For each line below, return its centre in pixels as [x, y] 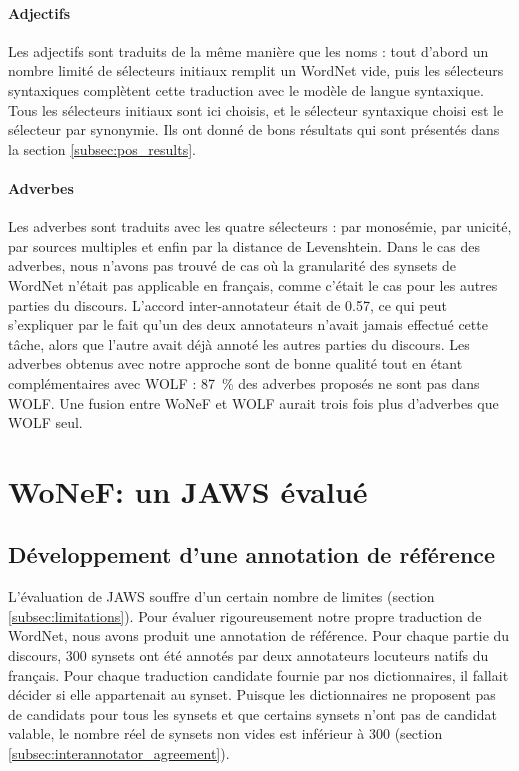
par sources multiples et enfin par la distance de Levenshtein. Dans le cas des [244, 245]
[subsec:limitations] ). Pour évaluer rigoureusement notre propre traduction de [245, 615]
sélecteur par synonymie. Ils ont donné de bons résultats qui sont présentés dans [254, 129]
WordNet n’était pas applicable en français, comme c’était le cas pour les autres [253, 284]
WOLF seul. [45, 422]
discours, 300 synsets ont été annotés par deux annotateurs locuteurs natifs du [248, 655]
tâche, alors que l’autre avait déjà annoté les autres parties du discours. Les [239, 343]
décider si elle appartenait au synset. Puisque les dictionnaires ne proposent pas [252, 694]
